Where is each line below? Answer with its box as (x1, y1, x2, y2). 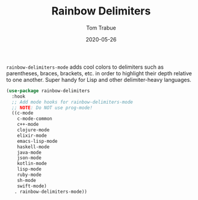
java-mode (17, 149, 42, 155)
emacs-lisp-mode (17, 138, 58, 144)
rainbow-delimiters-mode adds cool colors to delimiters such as (6, 63, 164, 70)
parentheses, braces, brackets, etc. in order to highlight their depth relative (6, 69, 193, 77)
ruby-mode (17, 172, 42, 178)
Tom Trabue (86, 24, 116, 31)
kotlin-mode (17, 161, 47, 167)
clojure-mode (17, 127, 50, 133)
